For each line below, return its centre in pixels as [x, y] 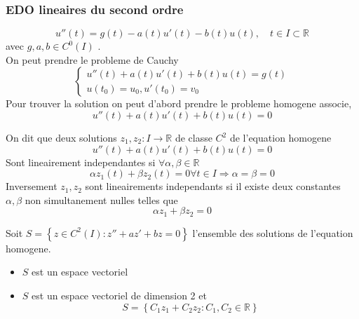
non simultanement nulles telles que [101, 199]
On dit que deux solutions [61, 137]
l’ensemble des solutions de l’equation [273, 232]
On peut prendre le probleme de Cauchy [92, 59]
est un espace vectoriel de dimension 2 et [119, 296]
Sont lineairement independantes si [81, 162]
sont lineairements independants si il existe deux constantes [213, 186]
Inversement [32, 186]
